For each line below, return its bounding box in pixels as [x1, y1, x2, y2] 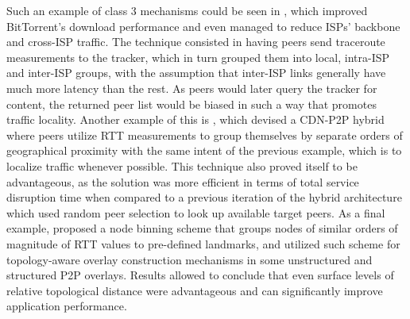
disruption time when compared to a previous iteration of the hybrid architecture [6, 189, 402, 206]
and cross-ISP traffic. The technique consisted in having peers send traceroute [6, 33, 385, 50]
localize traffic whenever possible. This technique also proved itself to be [6, 157, 358, 174]
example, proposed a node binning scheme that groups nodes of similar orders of [6, 220, 398, 236]
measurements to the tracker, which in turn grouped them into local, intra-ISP [6, 48, 390, 65]
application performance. [6, 298, 127, 314]
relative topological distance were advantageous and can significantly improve [6, 282, 383, 298]
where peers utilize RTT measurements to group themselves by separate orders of [6, 126, 403, 143]
